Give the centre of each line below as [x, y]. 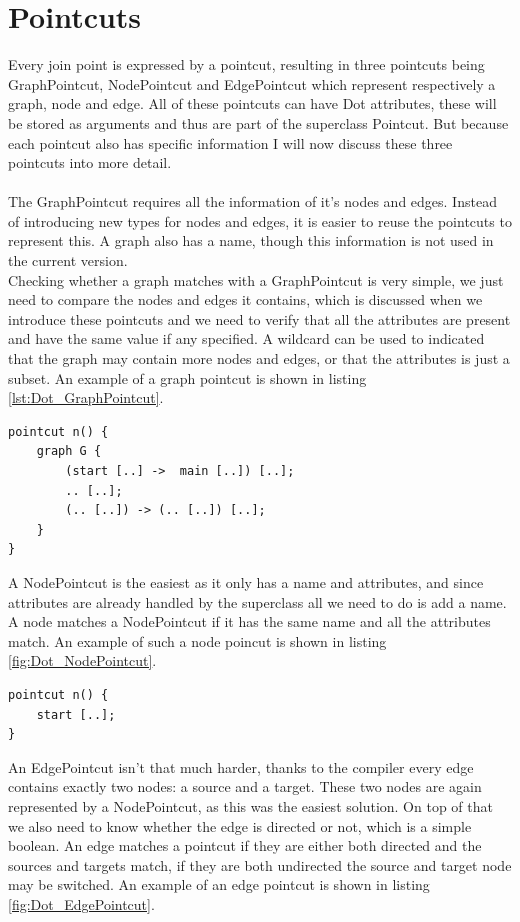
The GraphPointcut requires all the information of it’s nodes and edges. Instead [252, 201]
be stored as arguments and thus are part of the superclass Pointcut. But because [258, 122]
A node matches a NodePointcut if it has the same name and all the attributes [249, 621]
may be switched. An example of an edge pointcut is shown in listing [219, 884]
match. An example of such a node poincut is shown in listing [197, 640]
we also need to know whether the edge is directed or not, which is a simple [240, 825]
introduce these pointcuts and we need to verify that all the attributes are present [259, 318]
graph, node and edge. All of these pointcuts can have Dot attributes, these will [252, 103]
